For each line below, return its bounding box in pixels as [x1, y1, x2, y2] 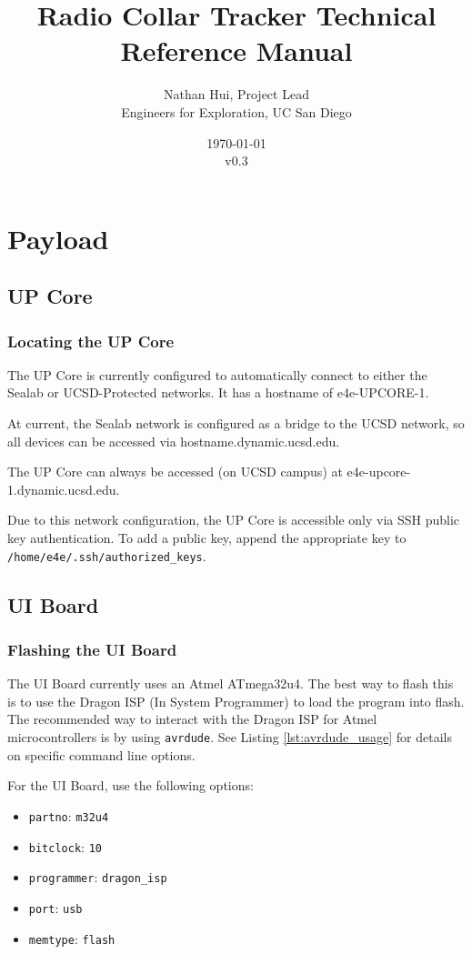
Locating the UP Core [7, 329, 175, 352]
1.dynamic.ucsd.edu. [7, 479, 120, 498]
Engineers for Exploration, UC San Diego [121, 102, 352, 121]
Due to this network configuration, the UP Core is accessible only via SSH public [7, 510, 460, 529]
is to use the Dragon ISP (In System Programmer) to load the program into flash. [7, 691, 465, 710]
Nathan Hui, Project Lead [164, 85, 309, 104]
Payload [7, 219, 109, 256]
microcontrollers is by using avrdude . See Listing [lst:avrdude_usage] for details [7, 728, 452, 747]
